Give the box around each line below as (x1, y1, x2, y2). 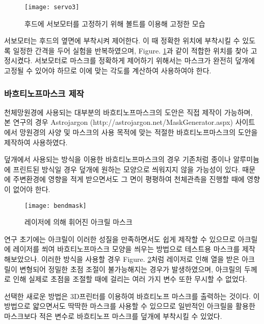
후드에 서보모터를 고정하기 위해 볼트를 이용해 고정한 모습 (24, 18, 205, 29)
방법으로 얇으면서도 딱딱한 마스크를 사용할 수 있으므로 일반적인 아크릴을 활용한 (4, 301, 255, 311)
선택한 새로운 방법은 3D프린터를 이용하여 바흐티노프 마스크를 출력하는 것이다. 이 (4, 290, 260, 301)
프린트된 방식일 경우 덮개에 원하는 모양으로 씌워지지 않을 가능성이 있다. (13, 164, 240, 174)
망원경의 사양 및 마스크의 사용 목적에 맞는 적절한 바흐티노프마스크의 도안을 (19, 127, 258, 138)
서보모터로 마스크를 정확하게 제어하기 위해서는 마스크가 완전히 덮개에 (35, 55, 255, 66)
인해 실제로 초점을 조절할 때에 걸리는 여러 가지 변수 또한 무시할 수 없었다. (13, 274, 247, 284)
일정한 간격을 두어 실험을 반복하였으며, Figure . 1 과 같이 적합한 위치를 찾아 (13, 45, 249, 56)
